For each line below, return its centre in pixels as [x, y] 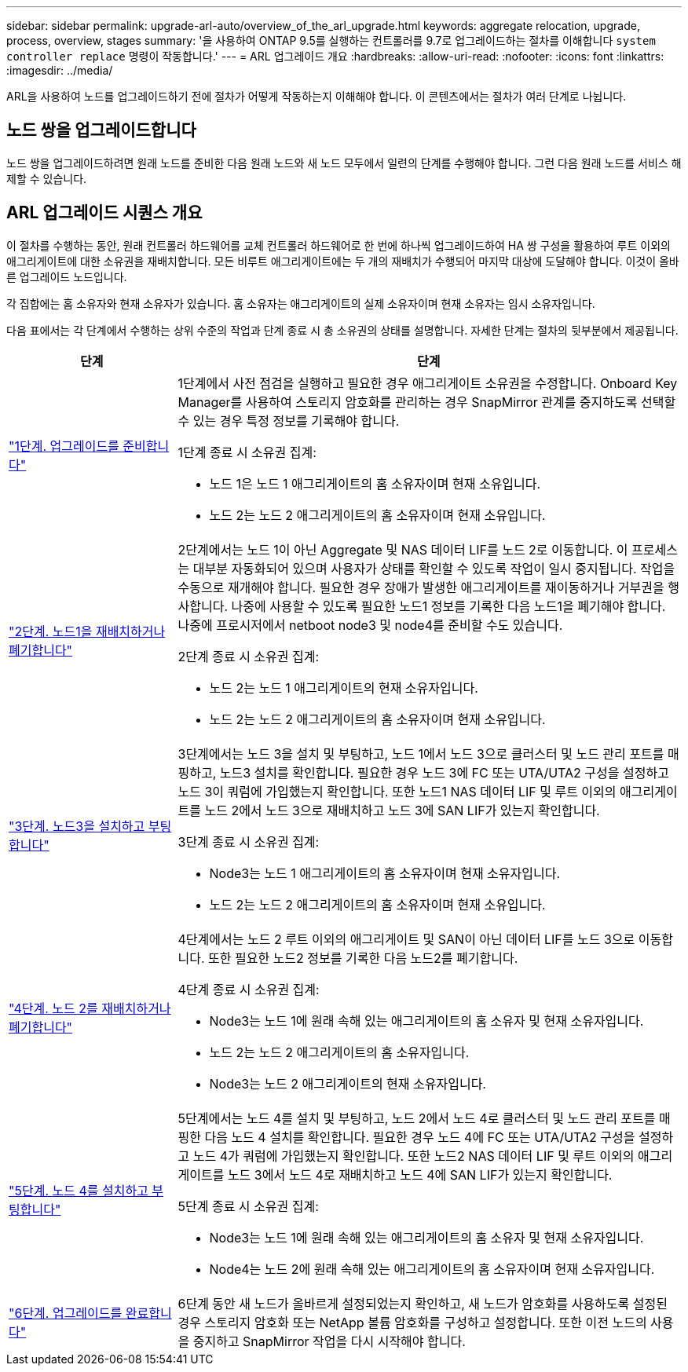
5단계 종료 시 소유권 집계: [248, 1206]
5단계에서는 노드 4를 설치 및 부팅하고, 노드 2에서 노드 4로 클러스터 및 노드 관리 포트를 [417, 1118]
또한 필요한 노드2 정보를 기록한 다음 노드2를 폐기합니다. [363, 958]
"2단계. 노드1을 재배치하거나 [87, 631]
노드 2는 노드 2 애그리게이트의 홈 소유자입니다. [339, 1052]
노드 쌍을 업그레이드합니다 [101, 130]
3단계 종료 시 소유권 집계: [249, 841]
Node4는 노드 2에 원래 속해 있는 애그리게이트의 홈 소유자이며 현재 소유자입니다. [432, 1269]
